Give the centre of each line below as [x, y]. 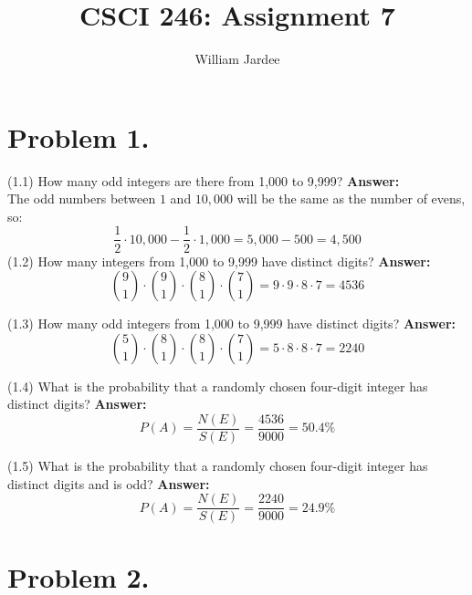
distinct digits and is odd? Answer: [109, 483]
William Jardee [237, 59]
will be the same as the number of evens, [351, 198]
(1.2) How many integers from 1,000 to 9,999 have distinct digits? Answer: [219, 261]
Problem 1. [79, 136]
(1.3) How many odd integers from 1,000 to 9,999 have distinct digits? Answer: [232, 324]
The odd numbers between [82, 198]
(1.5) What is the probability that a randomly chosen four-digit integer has [218, 465]
